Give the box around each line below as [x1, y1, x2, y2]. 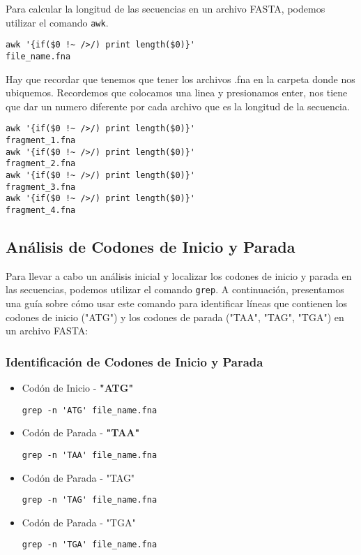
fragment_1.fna [6, 135, 76, 145]
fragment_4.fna [6, 205, 76, 215]
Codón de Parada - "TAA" [22, 425, 140, 440]
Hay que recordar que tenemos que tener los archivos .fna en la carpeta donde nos [6, 71, 355, 86]
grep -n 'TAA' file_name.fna [22, 450, 158, 460]
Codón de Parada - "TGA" [22, 515, 136, 529]
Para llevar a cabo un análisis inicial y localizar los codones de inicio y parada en [6, 268, 352, 283]
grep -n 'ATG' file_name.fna [22, 405, 158, 415]
